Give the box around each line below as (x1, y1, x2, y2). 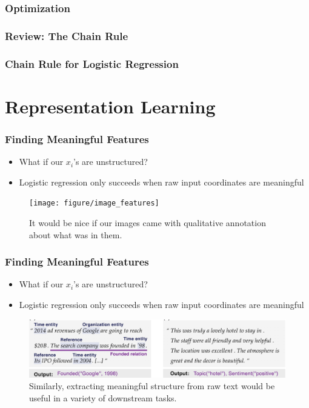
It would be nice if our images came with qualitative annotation (29, 216, 266, 229)
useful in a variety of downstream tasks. (29, 391, 177, 404)
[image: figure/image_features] (29, 199, 159, 208)
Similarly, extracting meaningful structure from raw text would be (29, 380, 275, 392)
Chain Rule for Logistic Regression (5, 56, 179, 71)
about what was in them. (29, 228, 122, 241)
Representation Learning (5, 93, 216, 118)
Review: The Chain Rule (5, 28, 128, 43)
